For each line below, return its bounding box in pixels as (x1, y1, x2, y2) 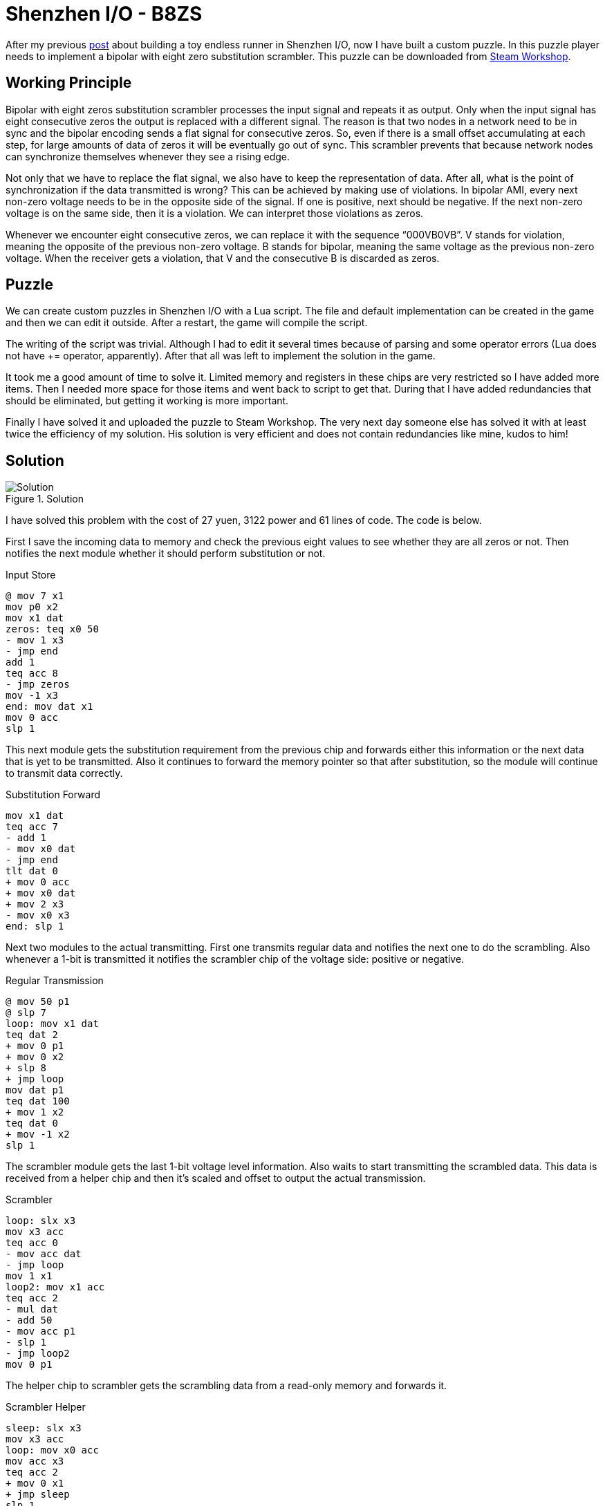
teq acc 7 (6, 821, 58, 833)
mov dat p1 (6, 1084, 64, 1096)
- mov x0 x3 (6, 910, 70, 921)
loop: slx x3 (6, 1215, 76, 1227)
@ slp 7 (6, 1007, 47, 1019)
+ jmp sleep (6, 1489, 70, 1500)
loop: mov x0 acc (6, 1444, 99, 1456)
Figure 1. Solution (6, 493, 84, 505)
